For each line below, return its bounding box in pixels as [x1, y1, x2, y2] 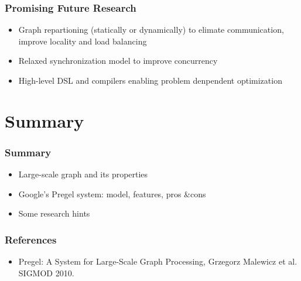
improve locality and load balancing [18, 35, 147, 47]
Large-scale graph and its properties [18, 168, 148, 180]
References [5, 232, 57, 246]
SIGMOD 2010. [18, 266, 74, 279]
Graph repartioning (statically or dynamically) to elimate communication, [18, 23, 284, 36]
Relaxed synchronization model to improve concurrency [18, 54, 218, 67]
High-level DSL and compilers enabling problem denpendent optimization [18, 74, 282, 86]
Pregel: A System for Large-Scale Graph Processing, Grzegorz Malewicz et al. [18, 255, 297, 268]
